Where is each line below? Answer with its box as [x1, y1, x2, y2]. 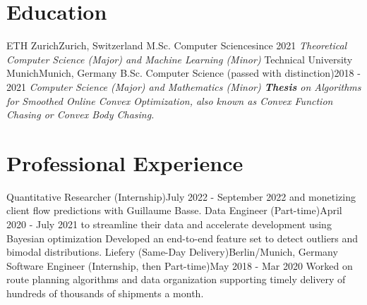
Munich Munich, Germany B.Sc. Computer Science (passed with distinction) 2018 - [6, 66, 361, 80]
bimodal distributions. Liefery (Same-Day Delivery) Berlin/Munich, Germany [6, 244, 338, 259]
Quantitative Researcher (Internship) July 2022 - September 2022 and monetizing [6, 189, 356, 204]
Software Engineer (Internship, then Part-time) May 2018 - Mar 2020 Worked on [6, 258, 353, 273]
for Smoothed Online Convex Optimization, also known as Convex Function [6, 93, 333, 108]
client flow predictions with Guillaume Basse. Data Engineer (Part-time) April [6, 203, 342, 218]
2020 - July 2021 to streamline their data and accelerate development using [6, 217, 332, 231]
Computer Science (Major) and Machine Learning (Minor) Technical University [6, 51, 353, 66]
